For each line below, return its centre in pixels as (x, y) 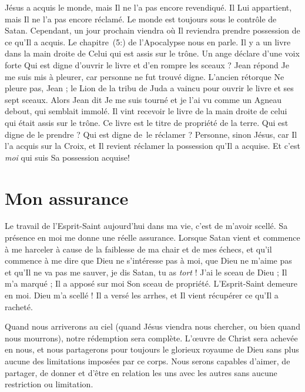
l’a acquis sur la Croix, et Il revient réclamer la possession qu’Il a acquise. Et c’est (153, 146)
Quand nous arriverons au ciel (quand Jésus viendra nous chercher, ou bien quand (152, 326)
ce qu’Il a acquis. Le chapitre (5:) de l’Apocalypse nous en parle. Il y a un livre (148, 41)
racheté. (19, 306)
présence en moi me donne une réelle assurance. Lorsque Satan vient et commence (152, 237)
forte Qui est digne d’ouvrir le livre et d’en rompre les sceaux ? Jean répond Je (147, 64)
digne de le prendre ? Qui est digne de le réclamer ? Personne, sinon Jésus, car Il (151, 134)
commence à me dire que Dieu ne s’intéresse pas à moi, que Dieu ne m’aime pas (148, 260)
